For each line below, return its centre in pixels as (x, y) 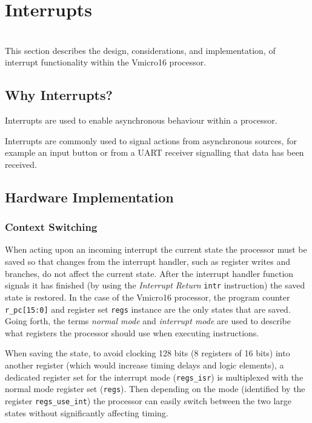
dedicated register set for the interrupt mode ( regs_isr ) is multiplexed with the (154, 377)
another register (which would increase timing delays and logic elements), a (144, 365)
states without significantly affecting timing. (87, 412)
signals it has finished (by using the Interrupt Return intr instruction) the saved (155, 285)
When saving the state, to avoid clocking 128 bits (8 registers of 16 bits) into (148, 353)
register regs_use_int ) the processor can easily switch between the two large (148, 400)
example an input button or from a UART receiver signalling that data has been (154, 152)
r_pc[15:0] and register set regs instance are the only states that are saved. (148, 309)
